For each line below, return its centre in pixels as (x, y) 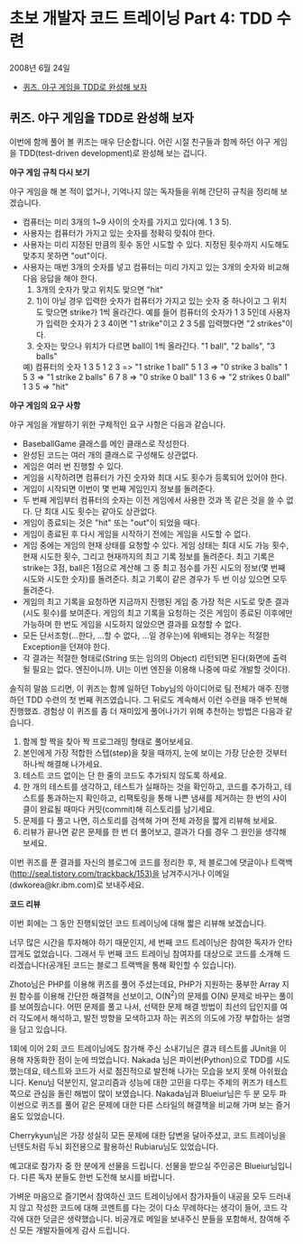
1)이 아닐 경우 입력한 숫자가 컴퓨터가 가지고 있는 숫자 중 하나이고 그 (153, 301)
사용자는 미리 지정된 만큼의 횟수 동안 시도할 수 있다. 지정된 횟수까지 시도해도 (156, 244)
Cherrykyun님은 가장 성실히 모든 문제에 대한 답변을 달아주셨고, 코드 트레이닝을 (148, 1136)
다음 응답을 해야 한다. (60, 278)
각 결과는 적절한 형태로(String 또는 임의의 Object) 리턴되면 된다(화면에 (146, 658)
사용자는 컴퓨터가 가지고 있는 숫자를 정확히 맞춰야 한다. (119, 233)
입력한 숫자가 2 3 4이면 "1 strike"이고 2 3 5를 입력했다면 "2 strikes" (165, 323)
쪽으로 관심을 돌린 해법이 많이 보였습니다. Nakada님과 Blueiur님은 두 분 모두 (143, 1094)
